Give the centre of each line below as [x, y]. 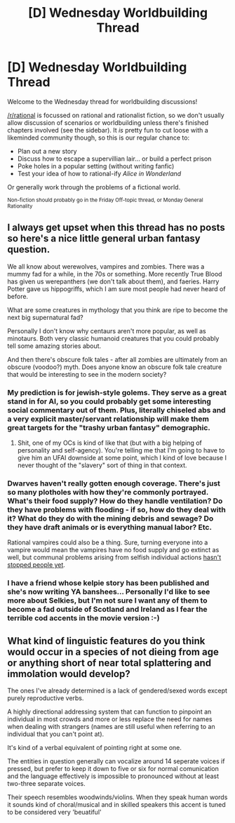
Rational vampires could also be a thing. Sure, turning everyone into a [108, 542]
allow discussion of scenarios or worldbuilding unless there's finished [108, 122]
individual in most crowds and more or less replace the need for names [110, 719]
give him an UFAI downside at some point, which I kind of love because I [122, 458]
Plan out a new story [47, 151]
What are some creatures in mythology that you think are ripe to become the [117, 309]
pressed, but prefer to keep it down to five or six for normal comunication [113, 769]
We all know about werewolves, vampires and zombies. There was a [106, 266]
